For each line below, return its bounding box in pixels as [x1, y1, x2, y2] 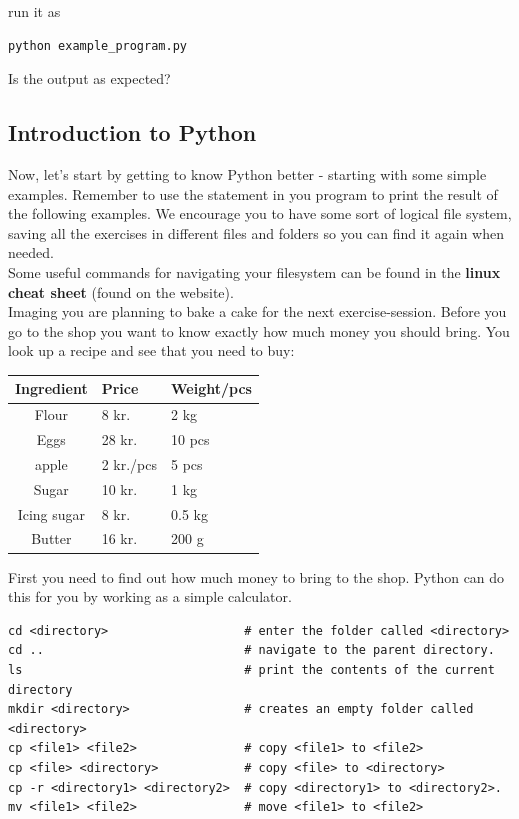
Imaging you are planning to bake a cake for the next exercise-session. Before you [8, 301, 507, 322]
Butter [31, 528, 72, 549]
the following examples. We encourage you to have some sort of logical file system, [8, 203, 512, 224]
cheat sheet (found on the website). [8, 281, 234, 302]
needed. [8, 242, 54, 263]
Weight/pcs [171, 378, 252, 399]
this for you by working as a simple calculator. [8, 586, 292, 607]
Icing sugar [17, 503, 86, 524]
